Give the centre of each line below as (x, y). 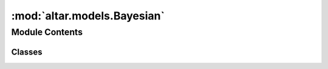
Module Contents (47, 32)
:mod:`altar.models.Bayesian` (88, 16)
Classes (27, 52)
